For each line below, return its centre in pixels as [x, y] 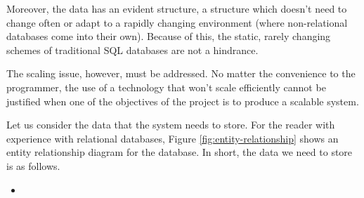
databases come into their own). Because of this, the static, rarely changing [169, 36]
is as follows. [33, 165]
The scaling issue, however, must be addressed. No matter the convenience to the [181, 73]
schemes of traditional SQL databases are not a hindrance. [132, 49]
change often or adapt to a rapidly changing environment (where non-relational [177, 22]
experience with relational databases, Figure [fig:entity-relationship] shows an [173, 138]
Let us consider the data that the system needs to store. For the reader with [171, 125]
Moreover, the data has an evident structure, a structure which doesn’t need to [177, 8]
